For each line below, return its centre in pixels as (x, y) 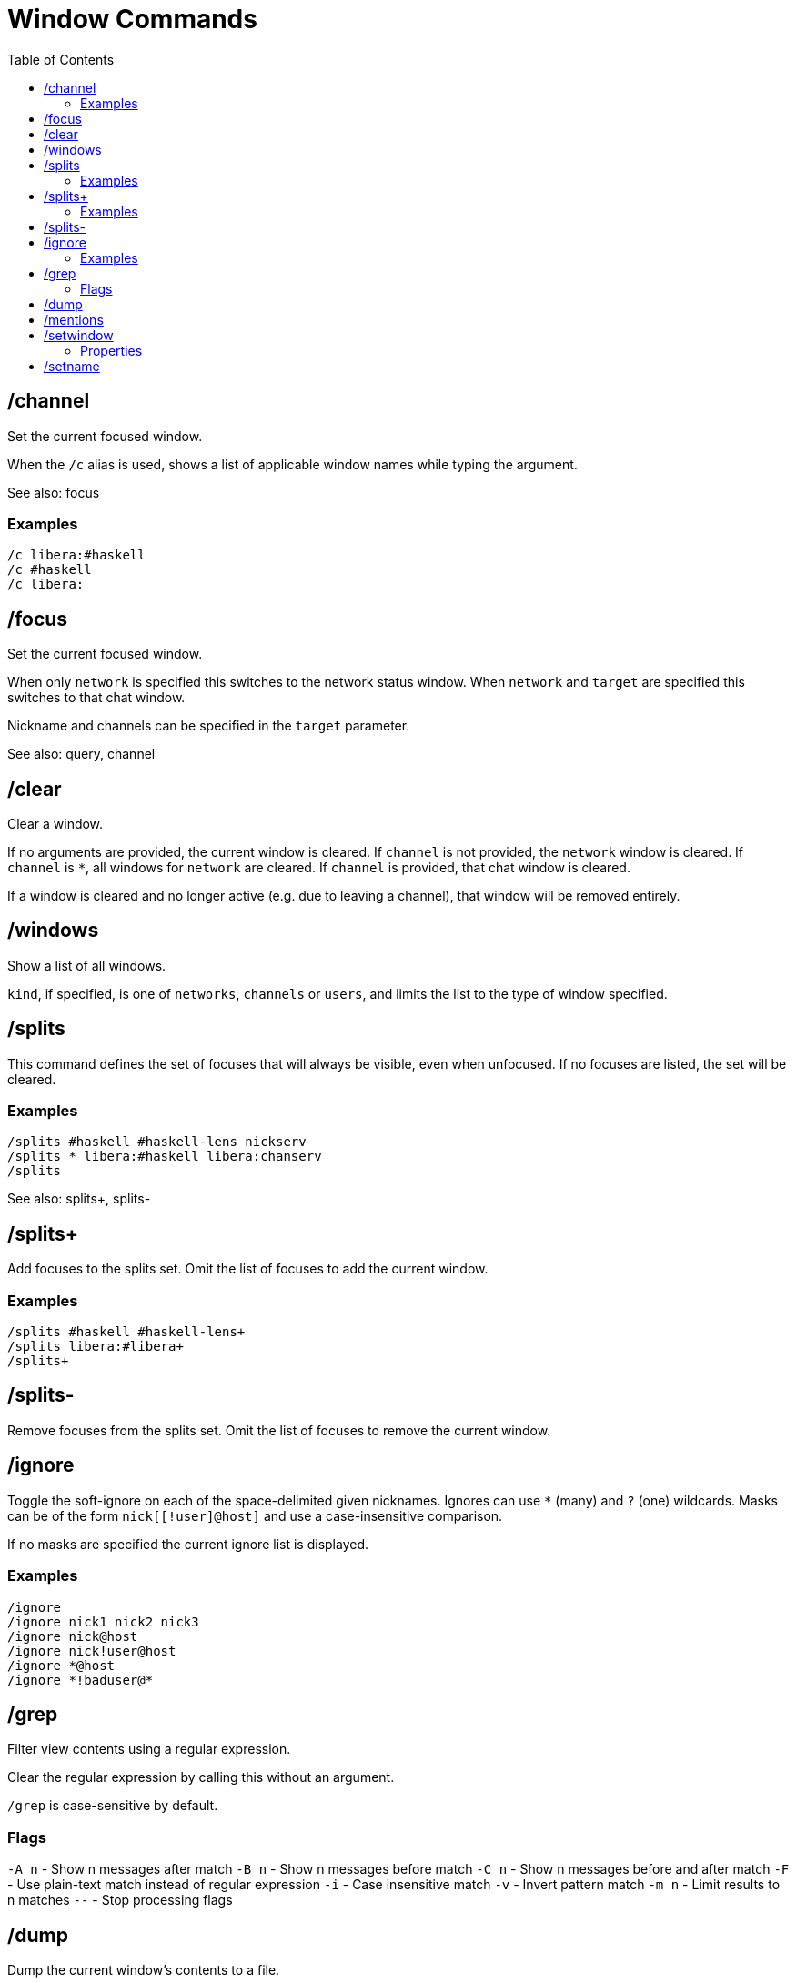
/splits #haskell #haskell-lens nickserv (157, 1142)
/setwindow (79, 335)
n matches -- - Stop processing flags (120, 1900)
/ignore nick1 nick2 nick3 (103, 1621)
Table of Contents (61, 59)
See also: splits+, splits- (79, 1199)
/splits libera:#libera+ (96, 1347)
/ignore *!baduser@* (81, 1680)
